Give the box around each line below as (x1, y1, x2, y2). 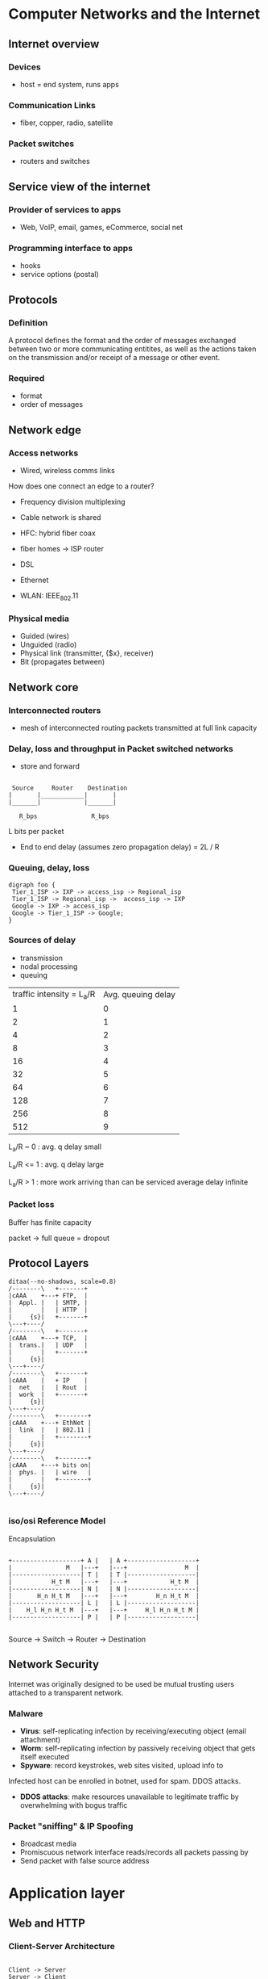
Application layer (8, 1885, 126, 1902)
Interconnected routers (8, 704, 101, 715)
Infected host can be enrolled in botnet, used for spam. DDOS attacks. (8, 1776, 241, 1785)
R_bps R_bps (19, 812, 110, 820)
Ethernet (19, 575, 49, 585)
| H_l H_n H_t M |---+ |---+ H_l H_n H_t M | (8, 1606, 200, 1614)
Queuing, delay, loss (8, 862, 90, 874)
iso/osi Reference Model (8, 1516, 106, 1527)
